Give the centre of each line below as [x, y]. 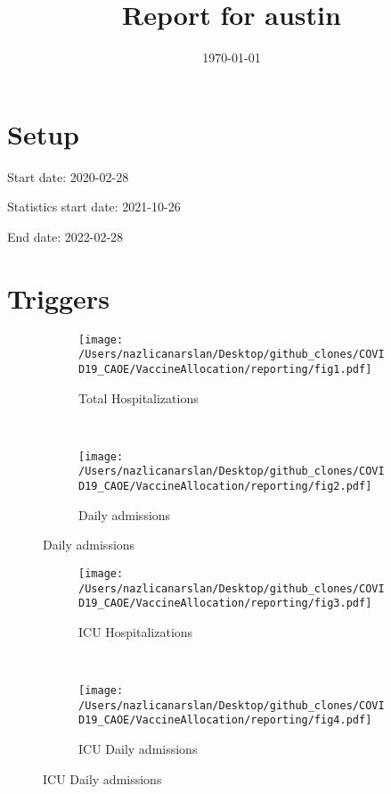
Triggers [58, 298]
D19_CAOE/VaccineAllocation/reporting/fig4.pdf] [225, 720]
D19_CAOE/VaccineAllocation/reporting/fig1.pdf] [225, 369]
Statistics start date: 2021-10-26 [94, 207]
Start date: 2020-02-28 [68, 176]
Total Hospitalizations [138, 397]
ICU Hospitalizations [136, 631]
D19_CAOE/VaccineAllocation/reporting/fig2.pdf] [225, 487]
